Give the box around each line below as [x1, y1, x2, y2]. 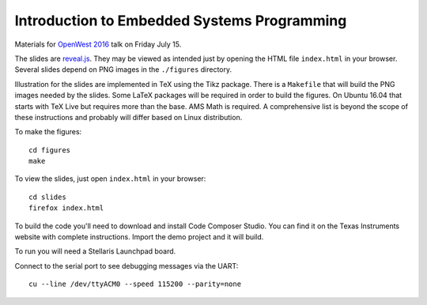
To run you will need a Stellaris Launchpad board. [14, 247, 176, 256]
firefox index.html [28, 204, 104, 213]
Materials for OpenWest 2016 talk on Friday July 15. [14, 40, 182, 49]
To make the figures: [14, 127, 82, 137]
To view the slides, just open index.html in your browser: [14, 174, 206, 183]
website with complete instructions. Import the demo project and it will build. [14, 232, 264, 242]
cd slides [28, 192, 66, 201]
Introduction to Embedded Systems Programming [14, 12, 347, 29]
